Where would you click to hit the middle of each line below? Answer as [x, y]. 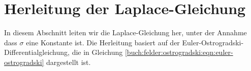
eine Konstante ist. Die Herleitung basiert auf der [103, 42]
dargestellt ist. [69, 62]
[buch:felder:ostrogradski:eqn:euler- [179, 52]
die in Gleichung [97, 52]
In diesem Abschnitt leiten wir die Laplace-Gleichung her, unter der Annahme [125, 32]
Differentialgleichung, [37, 52]
